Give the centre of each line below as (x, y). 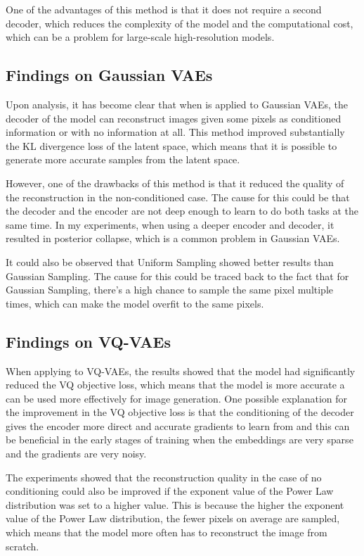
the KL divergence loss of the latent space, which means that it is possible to (171, 145)
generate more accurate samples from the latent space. (123, 159)
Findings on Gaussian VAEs (109, 75)
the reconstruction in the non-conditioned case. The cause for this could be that (178, 197)
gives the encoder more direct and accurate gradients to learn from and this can (178, 425)
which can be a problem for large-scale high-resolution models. (140, 37)
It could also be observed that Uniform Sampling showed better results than (170, 261)
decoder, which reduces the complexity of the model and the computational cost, (180, 23)
